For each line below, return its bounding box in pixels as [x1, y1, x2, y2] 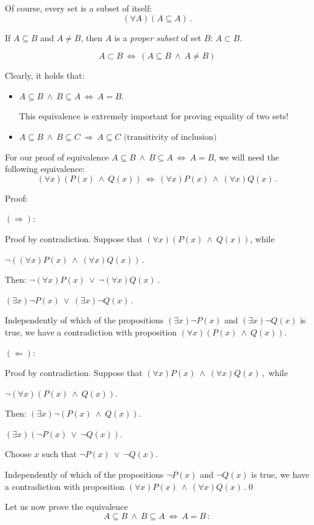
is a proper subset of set [114, 31, 201, 44]
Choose [5, 447, 32, 460]
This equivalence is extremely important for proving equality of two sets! [19, 110, 289, 122]
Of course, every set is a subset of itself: [5, 2, 152, 14]
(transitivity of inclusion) [123, 133, 217, 142]
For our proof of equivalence [5, 150, 109, 163]
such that [42, 447, 77, 460]
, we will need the [214, 150, 280, 163]
